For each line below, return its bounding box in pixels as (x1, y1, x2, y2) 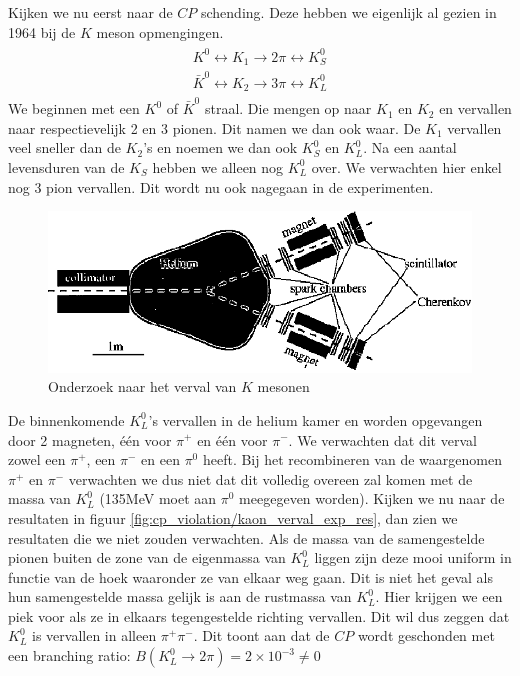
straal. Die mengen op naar (204, 98, 372, 119)
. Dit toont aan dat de (193, 625, 330, 646)
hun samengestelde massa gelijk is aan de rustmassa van (8, 586, 352, 607)
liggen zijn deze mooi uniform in (314, 547, 512, 568)
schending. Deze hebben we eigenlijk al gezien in (200, 2, 497, 22)
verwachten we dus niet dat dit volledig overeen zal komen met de (68, 468, 473, 489)
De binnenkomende (8, 409, 125, 430)
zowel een (8, 449, 66, 470)
